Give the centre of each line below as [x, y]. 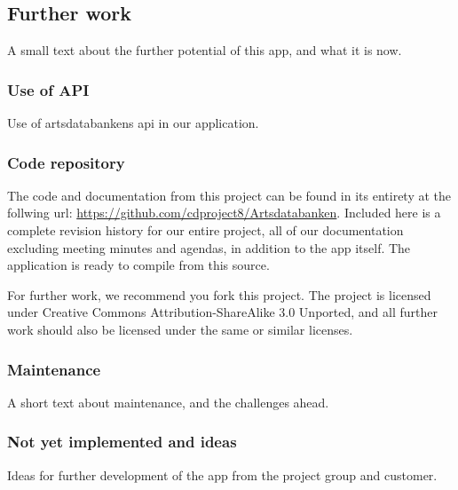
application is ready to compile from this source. [138, 265]
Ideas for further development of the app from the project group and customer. [222, 474]
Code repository [66, 162]
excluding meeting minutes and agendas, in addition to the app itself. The [209, 247]
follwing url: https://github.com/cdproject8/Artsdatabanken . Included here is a [224, 213]
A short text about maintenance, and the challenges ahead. [168, 402]
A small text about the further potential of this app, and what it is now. [205, 50]
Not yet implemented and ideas [122, 442]
